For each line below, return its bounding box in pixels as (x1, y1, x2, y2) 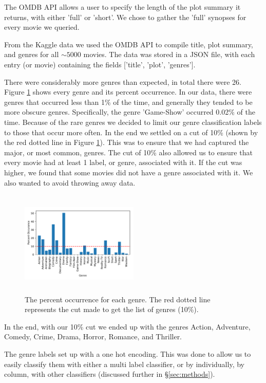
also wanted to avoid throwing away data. (4, 177, 136, 188)
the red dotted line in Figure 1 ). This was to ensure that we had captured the (4, 137, 249, 148)
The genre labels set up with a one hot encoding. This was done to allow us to (4, 349, 251, 359)
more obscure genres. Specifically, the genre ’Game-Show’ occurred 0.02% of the (4, 106, 255, 117)
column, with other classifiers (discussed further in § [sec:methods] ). (4, 369, 215, 379)
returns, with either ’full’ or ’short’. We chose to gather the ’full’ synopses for (4, 11, 246, 22)
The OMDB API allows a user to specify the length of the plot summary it (4, 2, 241, 12)
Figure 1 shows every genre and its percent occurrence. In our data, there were (4, 86, 252, 97)
